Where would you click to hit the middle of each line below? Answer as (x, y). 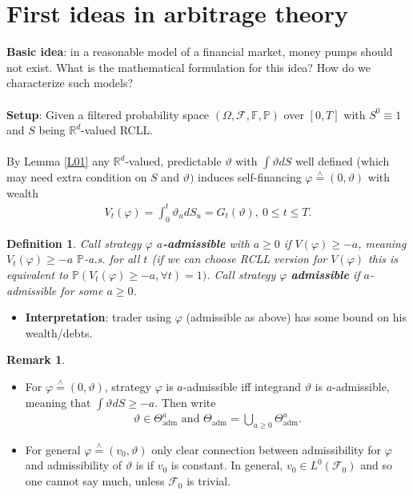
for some (82, 290)
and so (376, 465)
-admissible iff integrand (242, 386)
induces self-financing (250, 177)
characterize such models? (70, 83)
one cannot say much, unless (95, 481)
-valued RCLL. (117, 130)
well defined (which (342, 161)
